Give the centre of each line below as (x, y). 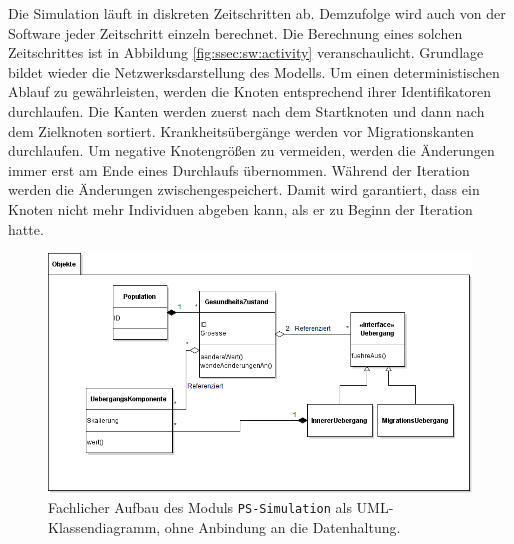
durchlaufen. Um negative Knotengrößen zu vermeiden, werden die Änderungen (251, 150)
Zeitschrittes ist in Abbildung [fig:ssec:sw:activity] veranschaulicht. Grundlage (246, 52)
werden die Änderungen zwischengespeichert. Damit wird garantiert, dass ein (244, 189)
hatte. (26, 228)
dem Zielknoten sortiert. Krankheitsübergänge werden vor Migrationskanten (241, 130)
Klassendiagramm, (104, 526)
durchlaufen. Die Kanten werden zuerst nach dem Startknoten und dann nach (246, 110)
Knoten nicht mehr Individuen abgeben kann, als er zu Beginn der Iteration (240, 208)
